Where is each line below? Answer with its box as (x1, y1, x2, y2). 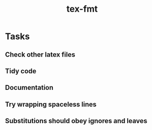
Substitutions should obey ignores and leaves (5, 117, 148, 125)
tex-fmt (66, 3, 98, 15)
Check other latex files (5, 50, 76, 59)
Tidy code (5, 67, 37, 75)
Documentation (5, 84, 54, 92)
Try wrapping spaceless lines (5, 100, 97, 108)
